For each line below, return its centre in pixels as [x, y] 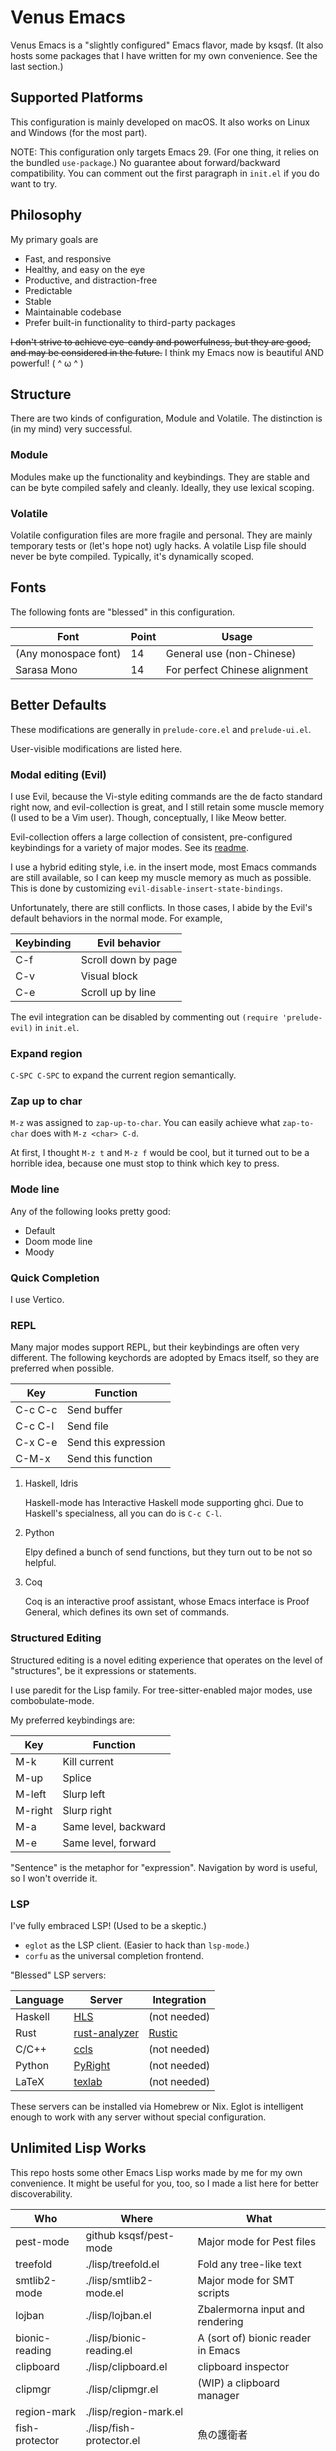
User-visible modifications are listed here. [96, 748]
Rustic [163, 2033]
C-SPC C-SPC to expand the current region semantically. [123, 1075]
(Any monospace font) [68, 653]
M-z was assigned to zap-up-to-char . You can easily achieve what [145, 1123]
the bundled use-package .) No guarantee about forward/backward [145, 162]
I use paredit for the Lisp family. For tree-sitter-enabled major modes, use [161, 1690]
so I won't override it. [54, 1878]
